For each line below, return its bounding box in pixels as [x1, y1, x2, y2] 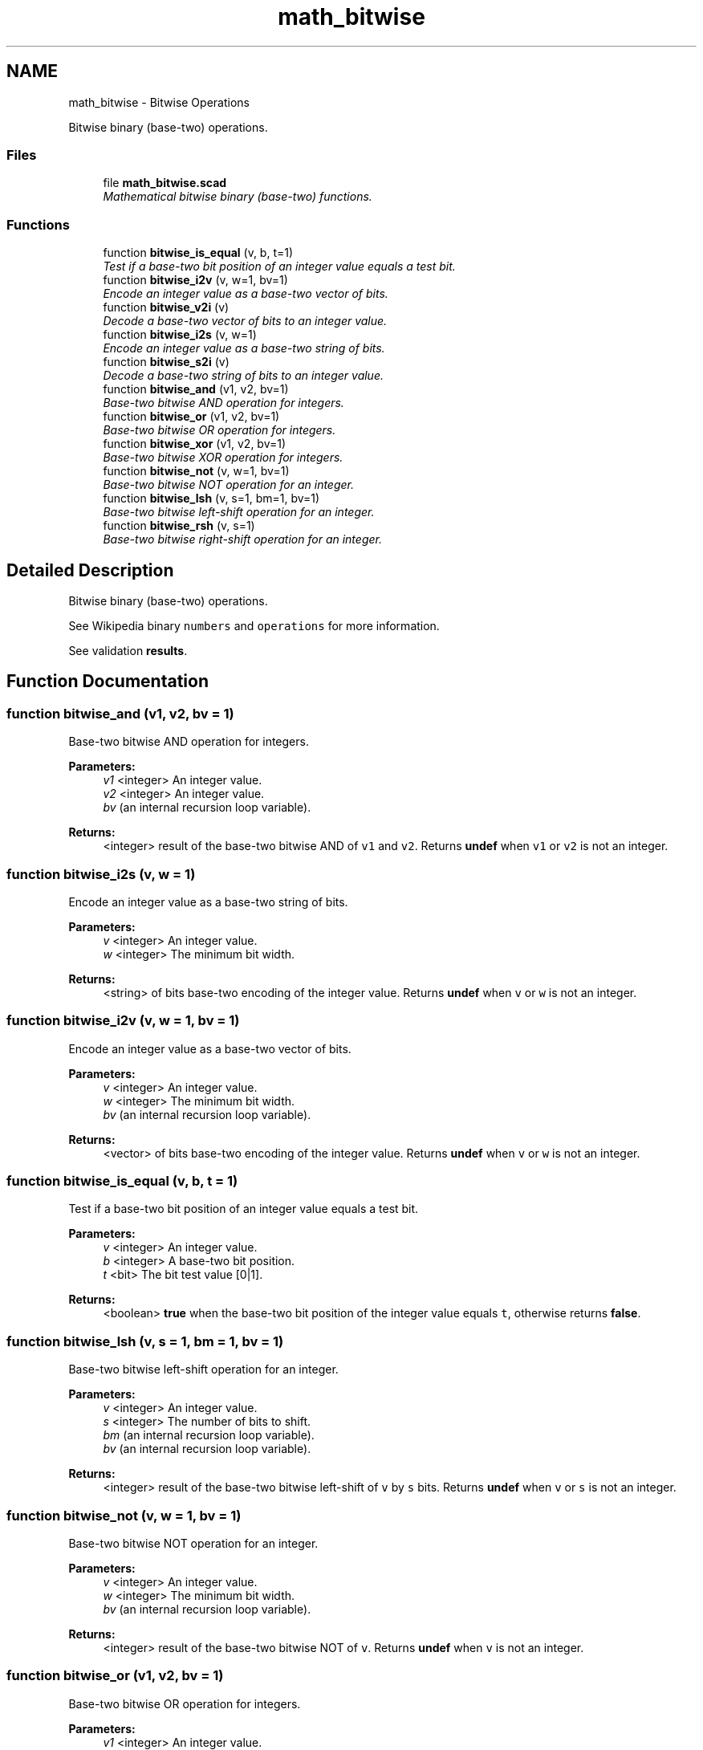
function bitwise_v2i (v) [103, 300, 230, 315]
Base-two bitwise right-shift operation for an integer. [103, 532, 382, 547]
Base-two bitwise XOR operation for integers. [103, 450, 343, 465]
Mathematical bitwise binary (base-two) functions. [103, 189, 372, 204]
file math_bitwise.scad [103, 176, 227, 190]
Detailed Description [6, 560, 174, 580]
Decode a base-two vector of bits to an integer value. [103, 314, 388, 328]
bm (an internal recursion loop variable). [103, 1428, 315, 1443]
